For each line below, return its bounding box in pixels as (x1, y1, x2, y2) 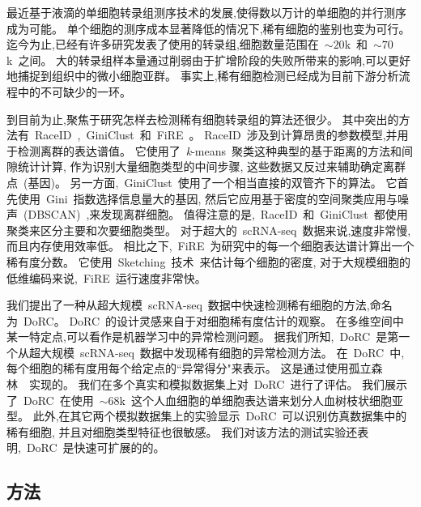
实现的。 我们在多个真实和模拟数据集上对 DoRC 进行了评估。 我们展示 (28, 376, 408, 393)
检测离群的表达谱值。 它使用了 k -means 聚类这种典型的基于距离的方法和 (17, 142, 402, 159)
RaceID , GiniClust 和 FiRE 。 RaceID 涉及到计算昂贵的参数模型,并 (34, 126, 398, 143)
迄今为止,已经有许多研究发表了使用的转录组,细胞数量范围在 (6, 36, 319, 53)
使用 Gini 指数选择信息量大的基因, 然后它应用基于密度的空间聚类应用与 (17, 190, 398, 207)
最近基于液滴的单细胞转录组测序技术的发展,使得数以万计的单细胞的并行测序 (6, 4, 406, 20)
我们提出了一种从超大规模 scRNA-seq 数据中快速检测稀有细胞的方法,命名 (6, 296, 393, 313)
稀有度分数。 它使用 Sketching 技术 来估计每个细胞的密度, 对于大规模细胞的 (6, 253, 410, 270)
